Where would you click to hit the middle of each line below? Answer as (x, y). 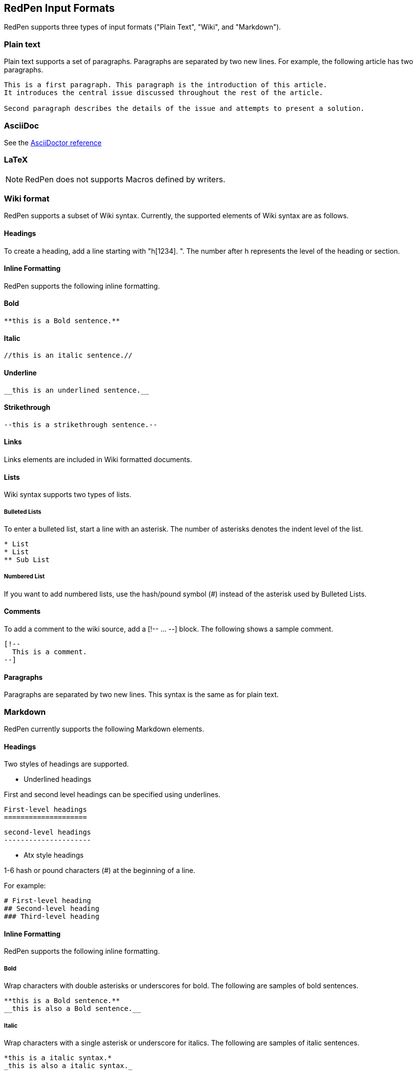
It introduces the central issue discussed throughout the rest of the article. (164, 93)
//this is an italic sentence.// (68, 355)
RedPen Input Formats (60, 8)
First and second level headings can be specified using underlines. (112, 795)
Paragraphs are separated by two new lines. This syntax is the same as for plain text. (141, 695)
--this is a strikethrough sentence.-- (81, 424)
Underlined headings (58, 779)
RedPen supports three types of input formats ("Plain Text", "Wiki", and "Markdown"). (143, 27)
